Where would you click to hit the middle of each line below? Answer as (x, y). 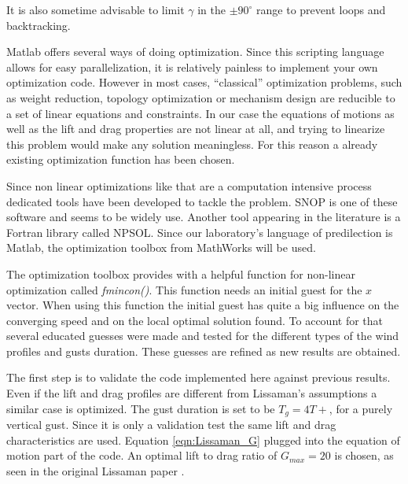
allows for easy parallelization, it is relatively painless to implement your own (192, 67)
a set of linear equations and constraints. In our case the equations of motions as (200, 113)
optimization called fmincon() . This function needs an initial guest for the (184, 289)
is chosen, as (364, 455)
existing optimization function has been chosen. (121, 159)
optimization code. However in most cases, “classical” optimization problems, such (204, 82)
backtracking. (39, 25)
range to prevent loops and (321, 9)
